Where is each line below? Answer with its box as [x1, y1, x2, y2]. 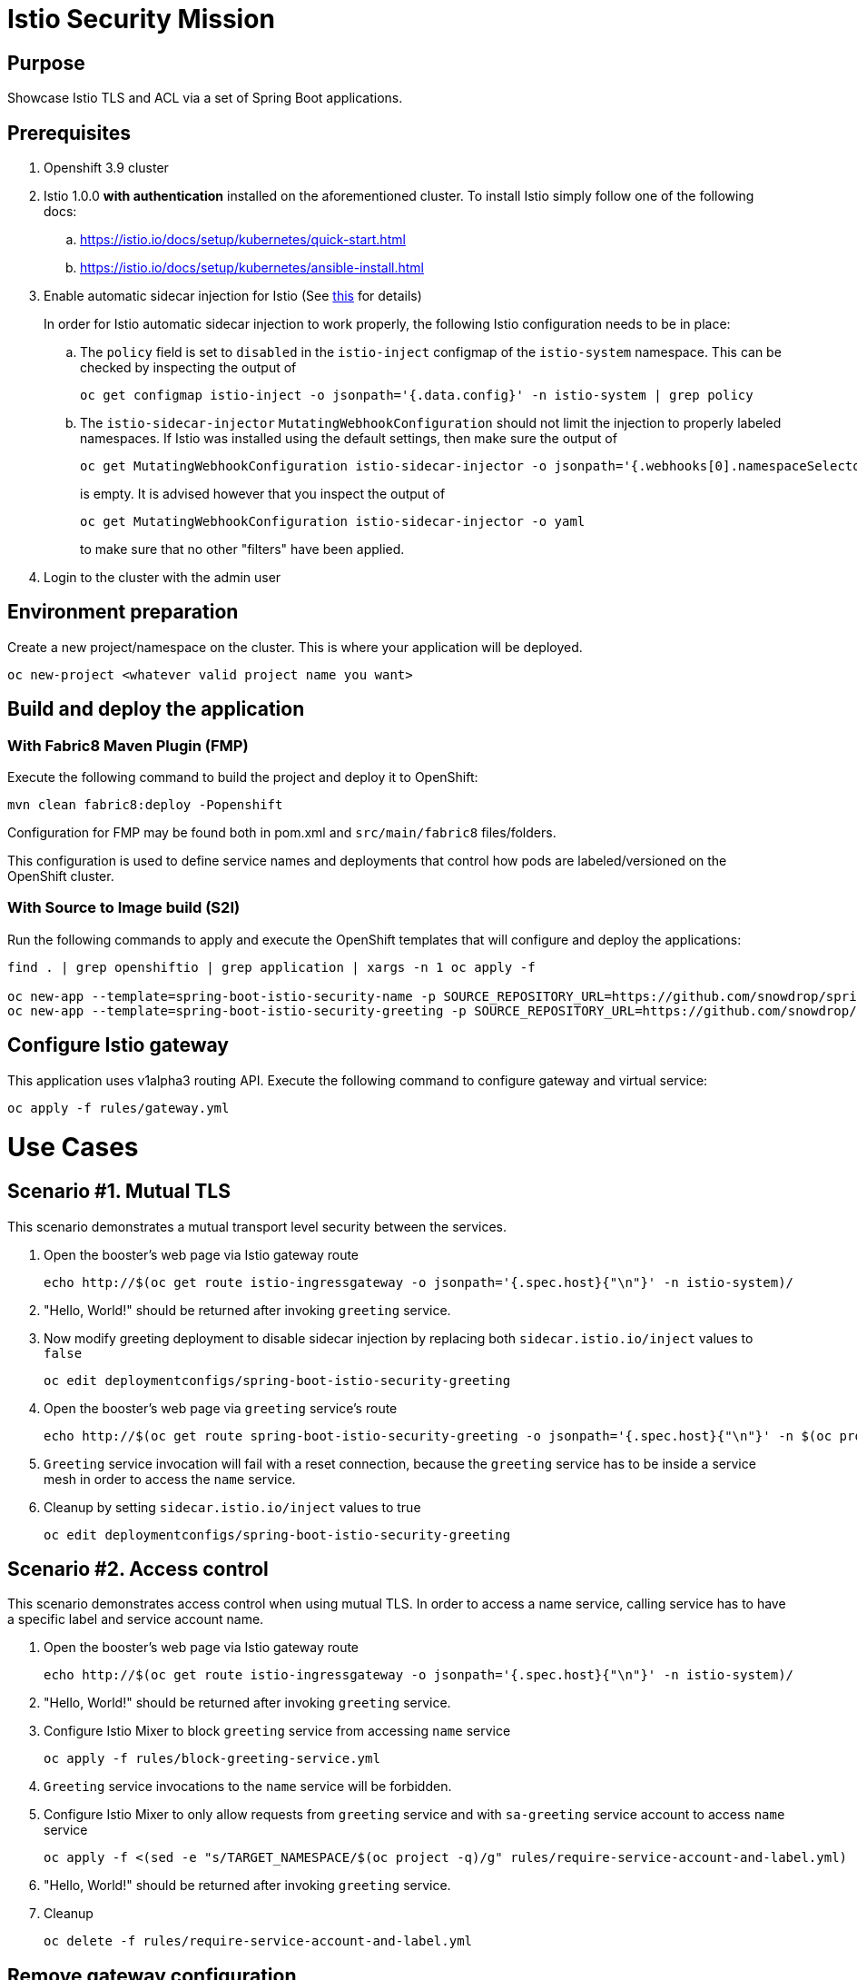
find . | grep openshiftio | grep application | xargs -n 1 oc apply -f [7, 959, 536, 975]
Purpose [7, 51, 85, 74]
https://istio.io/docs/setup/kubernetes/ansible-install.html [80, 260, 424, 276]
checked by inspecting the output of [80, 360, 297, 376]
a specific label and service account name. [7, 1611, 264, 1628]
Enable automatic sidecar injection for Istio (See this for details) [44, 288, 422, 304]
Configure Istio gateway [7, 1034, 229, 1057]
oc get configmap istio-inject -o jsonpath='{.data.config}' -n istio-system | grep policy [80, 388, 754, 403]
